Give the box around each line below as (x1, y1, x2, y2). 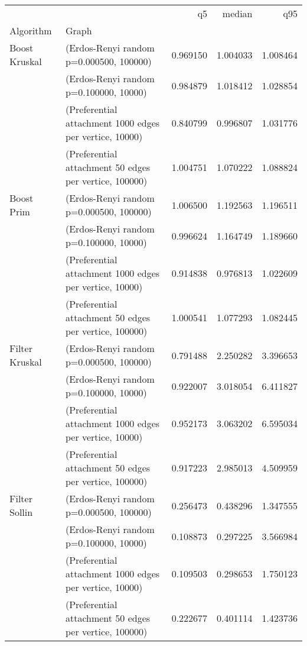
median (222, 7, 253, 20)
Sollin (9, 505, 33, 519)
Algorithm (9, 24, 52, 37)
